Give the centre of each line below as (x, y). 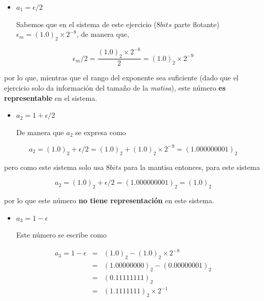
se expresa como (101, 132)
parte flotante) (197, 24)
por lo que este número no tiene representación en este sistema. (109, 200)
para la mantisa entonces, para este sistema (192, 167)
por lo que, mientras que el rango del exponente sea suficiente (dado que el (121, 78)
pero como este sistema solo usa (54, 167)
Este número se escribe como (62, 235)
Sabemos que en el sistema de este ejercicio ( (86, 24)
